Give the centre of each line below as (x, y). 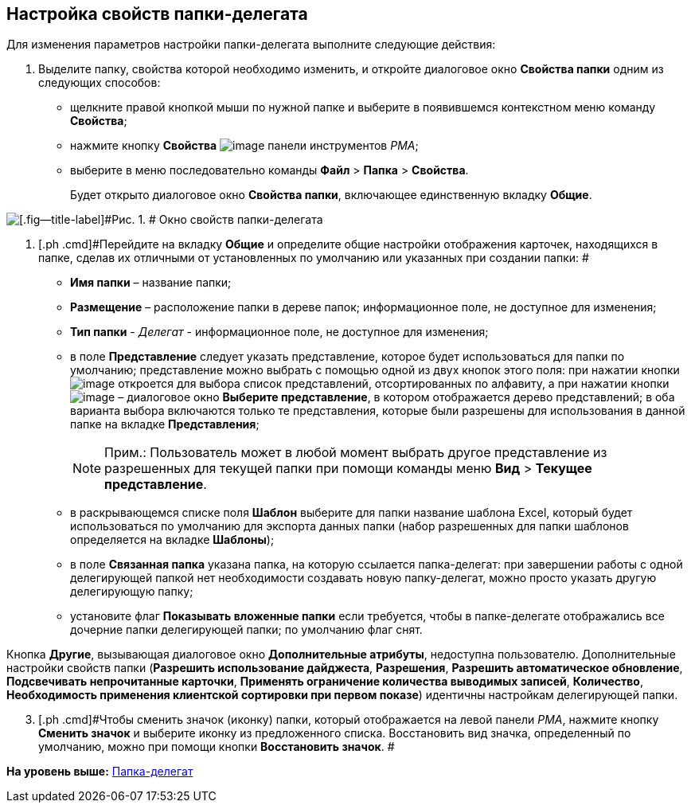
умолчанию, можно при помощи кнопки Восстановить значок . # (217, 747)
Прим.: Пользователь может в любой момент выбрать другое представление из (356, 453)
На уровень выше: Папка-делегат (100, 772)
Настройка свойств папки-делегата (157, 14)
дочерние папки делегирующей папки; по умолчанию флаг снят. (246, 630)
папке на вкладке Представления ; (165, 424)
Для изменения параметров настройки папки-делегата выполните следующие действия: (251, 45)
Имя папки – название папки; (151, 283)
